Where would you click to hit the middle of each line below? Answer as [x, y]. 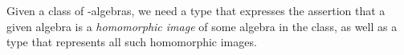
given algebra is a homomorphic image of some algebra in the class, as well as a [202, 26]
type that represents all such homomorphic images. [132, 42]
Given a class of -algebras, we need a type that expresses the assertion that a [196, 10]
